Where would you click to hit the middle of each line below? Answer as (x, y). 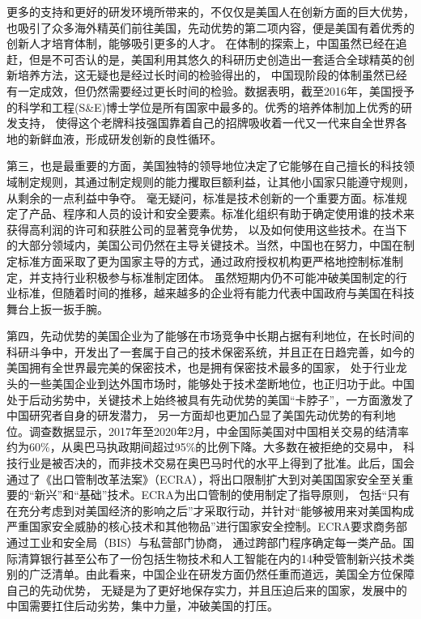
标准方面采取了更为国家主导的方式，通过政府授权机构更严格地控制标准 (204, 260)
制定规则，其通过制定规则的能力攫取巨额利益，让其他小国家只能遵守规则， (216, 181)
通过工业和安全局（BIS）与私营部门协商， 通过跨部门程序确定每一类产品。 (205, 542)
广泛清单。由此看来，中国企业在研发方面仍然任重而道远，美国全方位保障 (221, 574)
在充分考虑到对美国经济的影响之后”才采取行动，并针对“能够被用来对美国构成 (210, 510)
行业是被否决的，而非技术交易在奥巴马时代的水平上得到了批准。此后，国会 (216, 463)
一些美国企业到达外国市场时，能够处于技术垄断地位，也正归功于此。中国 (221, 384)
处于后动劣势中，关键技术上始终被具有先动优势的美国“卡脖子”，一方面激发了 (210, 399)
